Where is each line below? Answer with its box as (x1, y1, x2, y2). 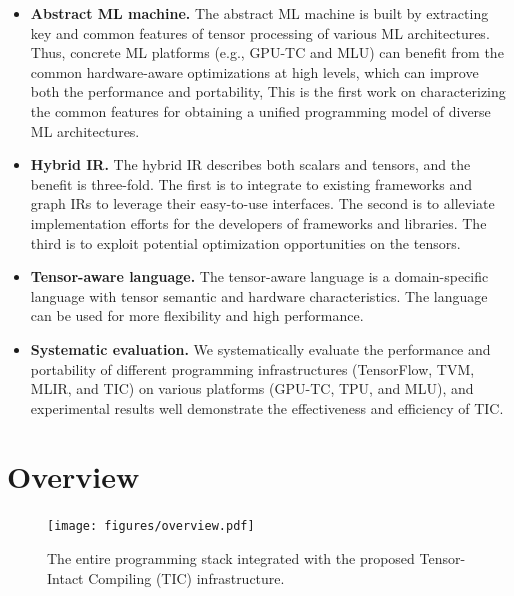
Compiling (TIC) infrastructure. (88, 567, 285, 588)
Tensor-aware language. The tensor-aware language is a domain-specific (30, 266, 489, 287)
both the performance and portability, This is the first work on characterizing (30, 81, 506, 102)
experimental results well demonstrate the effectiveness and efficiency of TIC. (30, 397, 504, 418)
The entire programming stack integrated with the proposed (47, 548, 415, 569)
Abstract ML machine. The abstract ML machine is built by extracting (30, 3, 489, 23)
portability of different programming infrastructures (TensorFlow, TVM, (30, 358, 475, 379)
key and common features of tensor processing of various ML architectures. (30, 22, 490, 43)
